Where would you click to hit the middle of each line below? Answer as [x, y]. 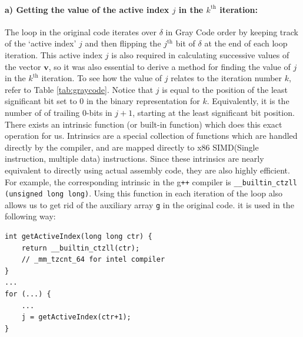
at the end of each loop [246, 43]
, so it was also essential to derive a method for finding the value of [169, 66]
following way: [30, 216]
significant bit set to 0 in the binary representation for [102, 101]
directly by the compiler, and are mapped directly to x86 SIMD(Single [132, 147]
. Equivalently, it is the [248, 101]
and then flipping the [123, 43]
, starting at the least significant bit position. [214, 112]
